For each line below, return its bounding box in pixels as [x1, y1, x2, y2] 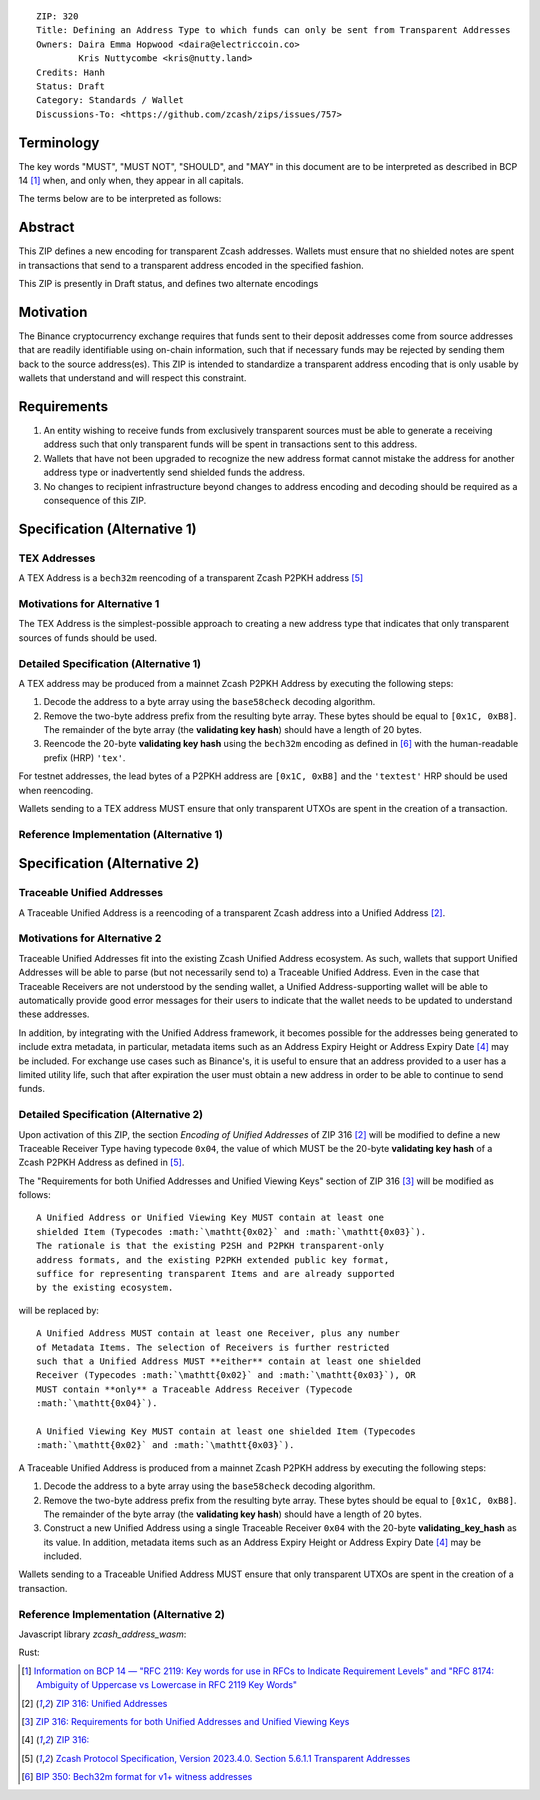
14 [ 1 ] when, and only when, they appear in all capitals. [18, 175, 244, 187]
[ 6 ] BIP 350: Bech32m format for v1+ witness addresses [21, 1771, 253, 1783]
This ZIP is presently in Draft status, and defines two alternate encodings [18, 278, 319, 290]
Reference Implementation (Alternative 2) [18, 1607, 225, 1621]
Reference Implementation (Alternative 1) [18, 827, 224, 841]
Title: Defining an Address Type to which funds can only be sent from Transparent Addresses [36, 25, 511, 36]
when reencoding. [18, 784, 94, 796]
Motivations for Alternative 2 [18, 931, 162, 945]
